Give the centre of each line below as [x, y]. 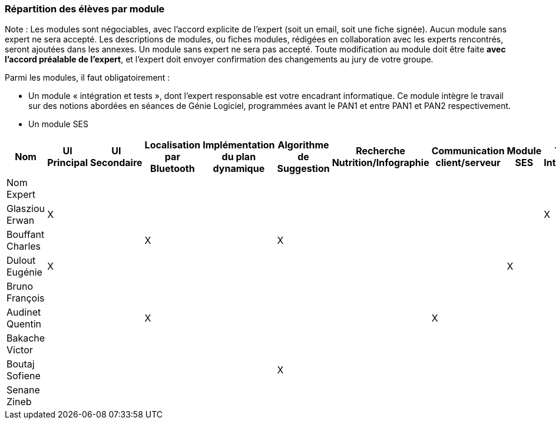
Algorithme [303, 145]
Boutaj [21, 364]
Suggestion [303, 169]
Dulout [21, 261]
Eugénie [24, 272]
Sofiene [24, 376]
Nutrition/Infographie [380, 163]
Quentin [24, 324]
